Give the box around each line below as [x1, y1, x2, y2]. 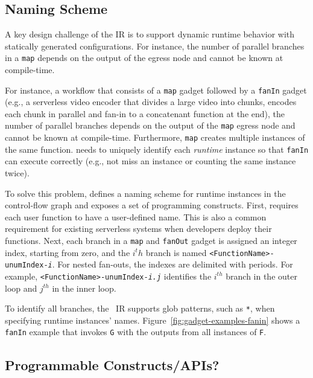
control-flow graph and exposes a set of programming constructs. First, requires [5, 199, 299, 211]
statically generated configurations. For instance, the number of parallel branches [5, 39, 305, 52]
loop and [5, 281, 37, 294]
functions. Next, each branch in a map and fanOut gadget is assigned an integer [5, 234, 297, 247]
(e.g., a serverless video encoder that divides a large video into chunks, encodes [5, 95, 297, 108]
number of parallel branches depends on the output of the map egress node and [5, 119, 296, 132]
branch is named [145, 246, 207, 258]
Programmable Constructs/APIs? [5, 355, 220, 374]
